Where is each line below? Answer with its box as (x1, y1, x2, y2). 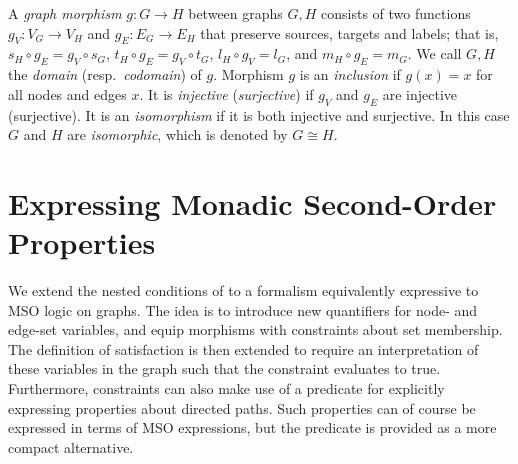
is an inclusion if (299, 64, 401, 85)
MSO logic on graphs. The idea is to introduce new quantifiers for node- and (8, 299, 478, 320)
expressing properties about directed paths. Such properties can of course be (8, 397, 476, 418)
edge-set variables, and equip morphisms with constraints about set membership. (8, 319, 503, 340)
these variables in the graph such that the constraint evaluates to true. (8, 358, 441, 379)
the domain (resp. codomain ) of (8, 64, 202, 85)
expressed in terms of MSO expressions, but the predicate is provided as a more (8, 417, 497, 438)
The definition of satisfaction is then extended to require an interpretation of (8, 338, 479, 359)
